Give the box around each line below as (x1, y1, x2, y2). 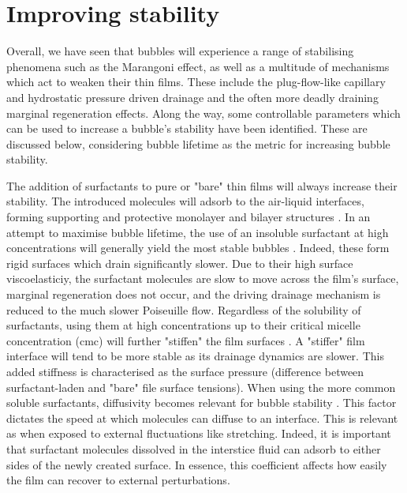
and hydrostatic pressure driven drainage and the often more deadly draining (6, 88, 379, 105)
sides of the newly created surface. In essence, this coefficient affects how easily (6, 456, 387, 472)
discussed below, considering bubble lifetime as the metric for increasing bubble (6, 135, 390, 152)
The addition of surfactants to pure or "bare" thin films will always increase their (6, 177, 398, 194)
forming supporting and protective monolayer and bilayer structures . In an (6, 209, 371, 225)
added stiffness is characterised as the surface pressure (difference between (6, 363, 364, 379)
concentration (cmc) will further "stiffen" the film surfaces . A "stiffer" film (6, 332, 365, 348)
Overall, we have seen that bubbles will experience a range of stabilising (6, 43, 354, 59)
